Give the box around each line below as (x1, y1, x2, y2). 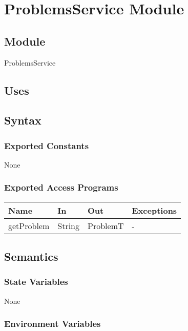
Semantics (4, 249, 58, 264)
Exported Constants (4, 139, 89, 152)
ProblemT (88, 219, 124, 232)
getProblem (8, 219, 50, 232)
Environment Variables (4, 317, 101, 330)
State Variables (4, 275, 68, 288)
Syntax (4, 112, 41, 128)
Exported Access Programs (4, 181, 118, 194)
